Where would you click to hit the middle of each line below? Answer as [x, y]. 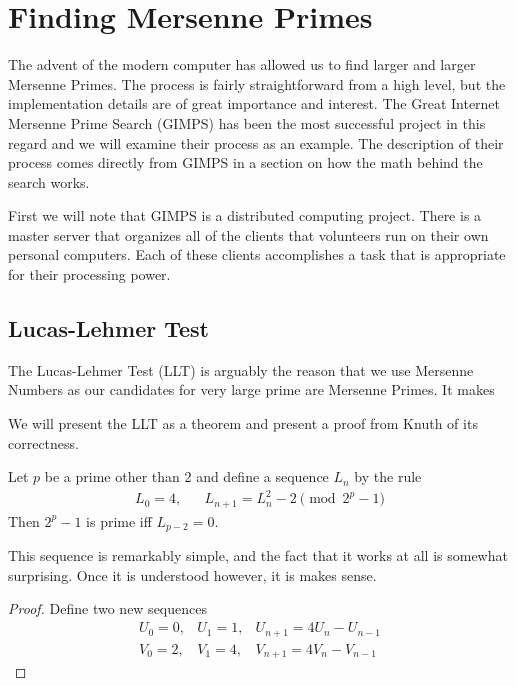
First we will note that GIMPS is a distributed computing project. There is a [245, 215]
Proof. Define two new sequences [107, 608]
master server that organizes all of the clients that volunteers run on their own [248, 234]
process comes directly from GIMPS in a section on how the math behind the [245, 162]
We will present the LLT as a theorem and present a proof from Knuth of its [243, 423]
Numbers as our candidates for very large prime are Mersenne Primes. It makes [251, 389]
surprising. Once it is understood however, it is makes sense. [192, 574]
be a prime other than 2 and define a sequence [186, 476]
